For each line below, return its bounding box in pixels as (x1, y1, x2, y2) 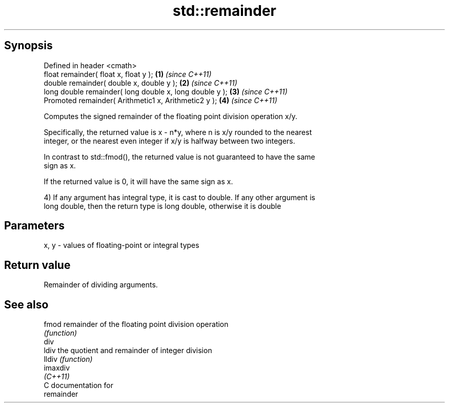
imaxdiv (44, 363, 70, 373)
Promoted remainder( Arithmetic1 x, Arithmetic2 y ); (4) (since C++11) (44, 95, 277, 105)
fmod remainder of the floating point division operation (44, 320, 229, 329)
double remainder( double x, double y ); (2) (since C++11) (44, 78, 237, 87)
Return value (4, 258, 71, 272)
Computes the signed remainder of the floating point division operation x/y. (44, 111, 298, 121)
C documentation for (44, 381, 114, 390)
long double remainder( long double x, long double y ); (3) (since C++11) (44, 87, 288, 96)
